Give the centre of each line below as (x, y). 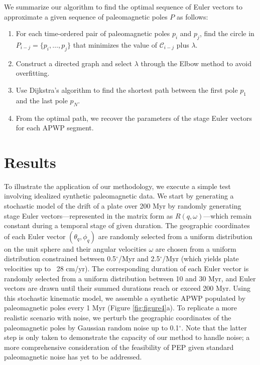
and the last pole (42, 100)
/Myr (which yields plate (201, 258)
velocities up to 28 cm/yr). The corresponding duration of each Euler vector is (126, 268)
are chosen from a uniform (196, 248)
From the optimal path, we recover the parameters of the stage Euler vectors (134, 118)
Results (30, 162)
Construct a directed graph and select (74, 63)
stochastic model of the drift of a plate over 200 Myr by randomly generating (123, 206)
